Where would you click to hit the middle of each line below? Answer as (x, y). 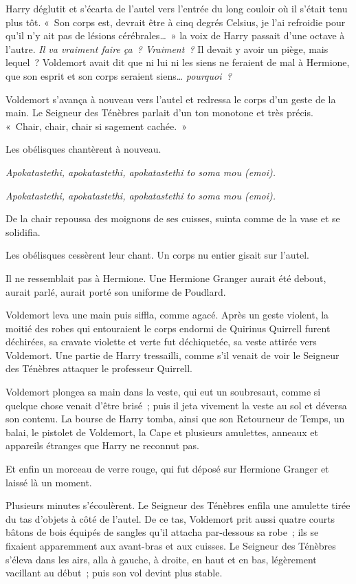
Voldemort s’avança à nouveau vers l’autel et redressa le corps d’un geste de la (171, 99)
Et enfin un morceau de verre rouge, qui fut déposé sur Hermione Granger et (167, 469)
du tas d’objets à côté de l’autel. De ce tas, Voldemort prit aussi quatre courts (170, 518)
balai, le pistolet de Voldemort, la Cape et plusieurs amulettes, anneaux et (162, 432)
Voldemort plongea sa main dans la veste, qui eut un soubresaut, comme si (163, 392)
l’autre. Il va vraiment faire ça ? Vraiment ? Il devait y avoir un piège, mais (167, 48)
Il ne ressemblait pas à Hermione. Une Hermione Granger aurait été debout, (166, 278)
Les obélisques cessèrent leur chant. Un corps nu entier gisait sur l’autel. (157, 255)
